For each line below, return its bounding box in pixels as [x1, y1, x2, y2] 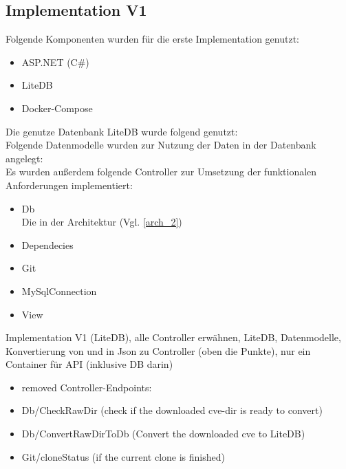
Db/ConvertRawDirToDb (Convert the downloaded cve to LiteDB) [21, 426, 305, 441]
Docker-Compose [21, 100, 93, 115]
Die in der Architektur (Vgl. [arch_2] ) [21, 215, 182, 229]
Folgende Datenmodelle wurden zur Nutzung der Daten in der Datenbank [6, 138, 316, 152]
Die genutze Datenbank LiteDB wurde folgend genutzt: [6, 124, 238, 138]
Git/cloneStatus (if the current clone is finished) [21, 449, 225, 463]
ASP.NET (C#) [21, 54, 89, 69]
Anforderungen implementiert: [6, 177, 133, 192]
